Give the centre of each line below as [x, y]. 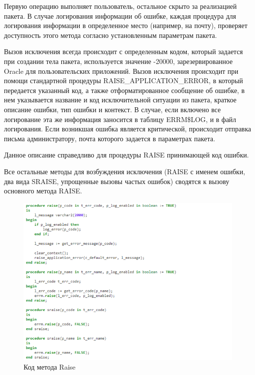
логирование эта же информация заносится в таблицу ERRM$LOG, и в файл [120, 119]
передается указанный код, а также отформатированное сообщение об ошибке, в [124, 90]
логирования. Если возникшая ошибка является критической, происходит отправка [128, 129]
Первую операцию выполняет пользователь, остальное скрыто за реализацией [120, 6]
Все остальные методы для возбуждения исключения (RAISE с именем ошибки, [125, 171]
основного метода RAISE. [43, 191]
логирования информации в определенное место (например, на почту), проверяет [126, 25]
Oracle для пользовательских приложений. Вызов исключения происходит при [121, 71]
